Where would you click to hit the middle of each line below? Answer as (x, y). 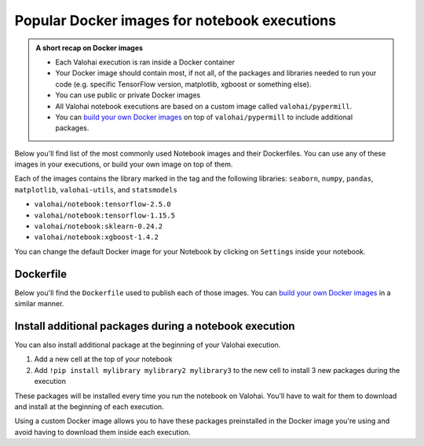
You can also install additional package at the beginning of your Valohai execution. (148, 345)
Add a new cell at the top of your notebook (103, 359)
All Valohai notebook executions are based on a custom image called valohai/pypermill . (204, 106)
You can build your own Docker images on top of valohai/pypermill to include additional (204, 117)
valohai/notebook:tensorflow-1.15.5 (105, 215)
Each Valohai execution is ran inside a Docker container (145, 62)
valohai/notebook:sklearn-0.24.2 (99, 227)
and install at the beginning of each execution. (89, 406)
